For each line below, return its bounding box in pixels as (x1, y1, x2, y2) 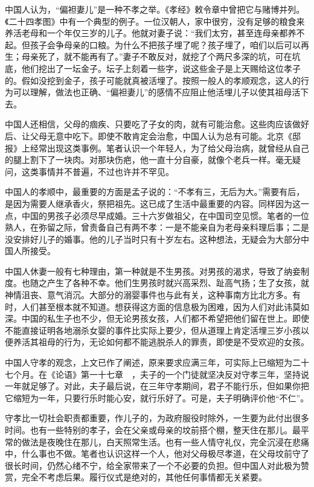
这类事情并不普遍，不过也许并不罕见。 (21, 165, 174, 177)
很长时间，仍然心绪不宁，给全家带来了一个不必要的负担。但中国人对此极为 (5, 459, 301, 471)
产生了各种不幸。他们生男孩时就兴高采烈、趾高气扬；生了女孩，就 (46, 276, 309, 289)
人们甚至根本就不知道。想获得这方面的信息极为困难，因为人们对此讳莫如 (21, 300, 309, 313)
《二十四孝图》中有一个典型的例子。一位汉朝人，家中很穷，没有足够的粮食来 (5, 14, 305, 27)
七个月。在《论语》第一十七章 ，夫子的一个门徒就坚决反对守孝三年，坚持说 (5, 368, 309, 380)
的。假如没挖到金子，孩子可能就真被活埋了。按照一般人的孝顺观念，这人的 (5, 74, 301, 86)
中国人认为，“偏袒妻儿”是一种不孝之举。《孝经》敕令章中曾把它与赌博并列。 (5, 3, 305, 15)
